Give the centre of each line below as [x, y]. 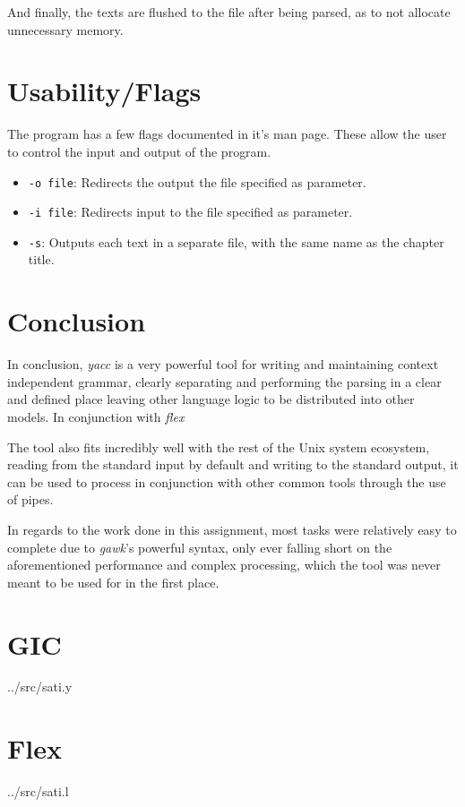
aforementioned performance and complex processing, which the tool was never [224, 565]
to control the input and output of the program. [139, 151]
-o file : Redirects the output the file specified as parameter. [197, 181]
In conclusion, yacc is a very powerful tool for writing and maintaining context [223, 364]
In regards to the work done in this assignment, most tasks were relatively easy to [232, 529]
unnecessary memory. [65, 29]
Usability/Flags [104, 91]
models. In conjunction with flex [96, 416]
